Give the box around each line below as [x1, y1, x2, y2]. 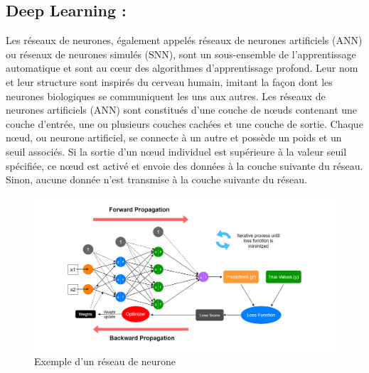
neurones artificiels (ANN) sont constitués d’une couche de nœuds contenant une [6, 102, 358, 117]
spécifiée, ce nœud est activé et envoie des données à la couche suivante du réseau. [6, 158, 363, 173]
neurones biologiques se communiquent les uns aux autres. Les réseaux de [6, 88, 326, 103]
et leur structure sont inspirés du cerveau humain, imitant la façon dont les [6, 74, 333, 89]
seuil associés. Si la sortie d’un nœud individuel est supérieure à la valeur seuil [6, 144, 347, 158]
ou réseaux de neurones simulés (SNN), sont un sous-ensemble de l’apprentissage [6, 46, 356, 61]
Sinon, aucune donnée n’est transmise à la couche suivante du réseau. [6, 172, 307, 187]
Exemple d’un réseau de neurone [34, 353, 176, 368]
